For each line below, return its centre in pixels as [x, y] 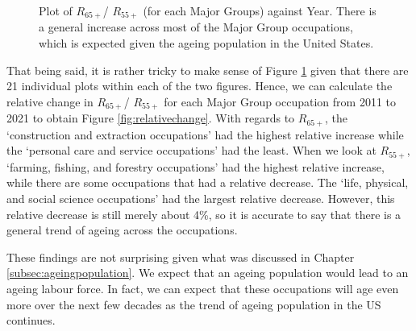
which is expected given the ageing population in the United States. [206, 43]
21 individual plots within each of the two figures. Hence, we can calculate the [200, 86]
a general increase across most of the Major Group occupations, [196, 27]
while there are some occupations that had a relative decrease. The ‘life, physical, [208, 182]
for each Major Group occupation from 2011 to [280, 101]
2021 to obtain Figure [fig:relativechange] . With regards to [151, 118]
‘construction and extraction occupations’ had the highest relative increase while [205, 134]
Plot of [56, 10]
